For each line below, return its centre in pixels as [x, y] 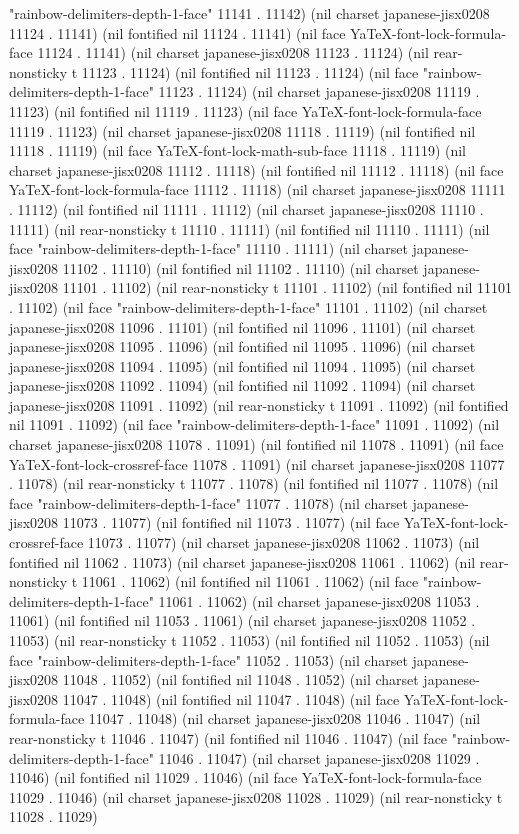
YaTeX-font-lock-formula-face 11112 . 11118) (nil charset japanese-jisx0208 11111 [257, 189]
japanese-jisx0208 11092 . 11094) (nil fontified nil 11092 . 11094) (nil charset [242, 385]
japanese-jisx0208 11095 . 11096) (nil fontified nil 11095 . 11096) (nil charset [242, 346]
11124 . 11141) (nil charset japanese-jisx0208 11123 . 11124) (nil [233, 52]
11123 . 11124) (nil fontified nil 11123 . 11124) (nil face [250, 71]
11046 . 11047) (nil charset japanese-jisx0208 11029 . [319, 757]
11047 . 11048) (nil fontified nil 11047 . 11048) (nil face [231, 698]
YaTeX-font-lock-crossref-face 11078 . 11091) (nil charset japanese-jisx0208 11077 [257, 463]
